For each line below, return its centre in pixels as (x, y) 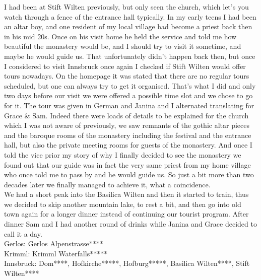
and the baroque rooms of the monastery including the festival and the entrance (128, 135)
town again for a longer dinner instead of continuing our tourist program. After (126, 214)
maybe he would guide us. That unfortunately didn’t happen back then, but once (130, 56)
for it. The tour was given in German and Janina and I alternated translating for (129, 105)
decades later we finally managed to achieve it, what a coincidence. (107, 184)
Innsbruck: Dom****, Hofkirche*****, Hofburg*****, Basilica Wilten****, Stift (127, 263)
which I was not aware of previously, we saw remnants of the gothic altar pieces (127, 125)
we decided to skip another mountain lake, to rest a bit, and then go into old (123, 204)
